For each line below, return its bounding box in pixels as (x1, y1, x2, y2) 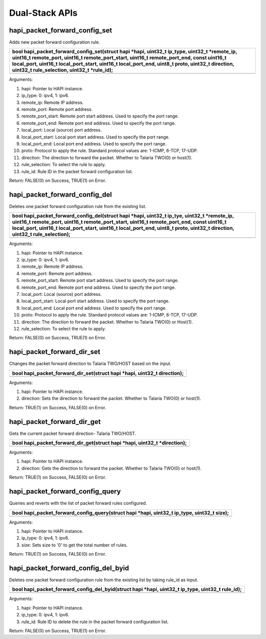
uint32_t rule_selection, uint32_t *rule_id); (12, 67, 113, 73)
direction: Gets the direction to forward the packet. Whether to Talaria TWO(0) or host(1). (21, 465, 202, 471)
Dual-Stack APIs (9, 7, 78, 18)
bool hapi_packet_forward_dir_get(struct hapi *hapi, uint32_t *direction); (12, 439, 187, 446)
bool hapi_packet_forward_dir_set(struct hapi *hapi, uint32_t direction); (12, 370, 184, 377)
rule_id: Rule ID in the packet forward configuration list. (21, 168, 133, 175)
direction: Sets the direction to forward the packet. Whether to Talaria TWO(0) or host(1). (21, 395, 201, 401)
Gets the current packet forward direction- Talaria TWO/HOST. (9, 430, 136, 436)
